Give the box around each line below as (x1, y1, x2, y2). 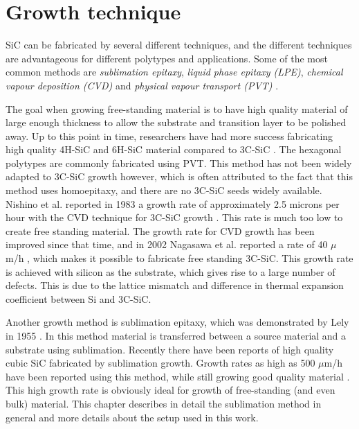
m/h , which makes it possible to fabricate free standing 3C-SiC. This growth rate (6, 251, 353, 265)
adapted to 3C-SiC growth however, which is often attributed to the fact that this (6, 169, 353, 184)
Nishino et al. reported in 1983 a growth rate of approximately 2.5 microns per (6, 196, 340, 211)
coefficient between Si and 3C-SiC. (6, 291, 151, 306)
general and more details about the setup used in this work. (6, 410, 259, 424)
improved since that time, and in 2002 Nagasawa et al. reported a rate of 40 (6, 237, 328, 252)
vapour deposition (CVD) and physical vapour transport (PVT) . (6, 78, 279, 92)
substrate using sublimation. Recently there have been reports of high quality (6, 342, 334, 356)
